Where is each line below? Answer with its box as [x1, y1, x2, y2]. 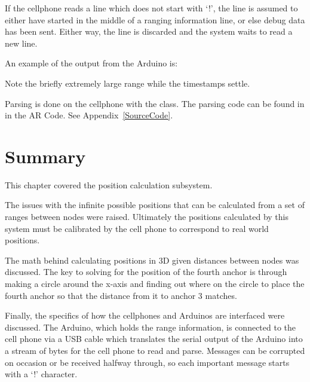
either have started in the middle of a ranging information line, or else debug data [5, 13, 305, 26]
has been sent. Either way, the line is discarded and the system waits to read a [5, 25, 293, 38]
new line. [5, 36, 38, 49]
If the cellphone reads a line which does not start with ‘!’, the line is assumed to [5, 2, 298, 14]
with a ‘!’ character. [5, 368, 78, 380]
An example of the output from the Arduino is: [5, 57, 178, 69]
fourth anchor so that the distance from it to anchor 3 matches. [5, 289, 237, 301]
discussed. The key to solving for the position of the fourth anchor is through [5, 265, 287, 278]
